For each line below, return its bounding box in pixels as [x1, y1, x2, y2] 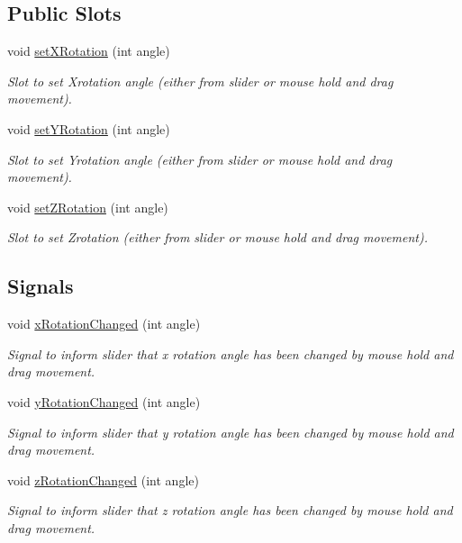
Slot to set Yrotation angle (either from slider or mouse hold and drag [7, 149, 393, 168]
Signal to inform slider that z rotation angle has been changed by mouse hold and [7, 501, 453, 520]
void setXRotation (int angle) [7, 41, 170, 60]
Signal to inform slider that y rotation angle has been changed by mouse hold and [7, 422, 454, 441]
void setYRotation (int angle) [7, 119, 170, 138]
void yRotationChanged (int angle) [7, 392, 201, 411]
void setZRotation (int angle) [7, 197, 168, 216]
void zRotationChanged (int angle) [7, 470, 199, 489]
